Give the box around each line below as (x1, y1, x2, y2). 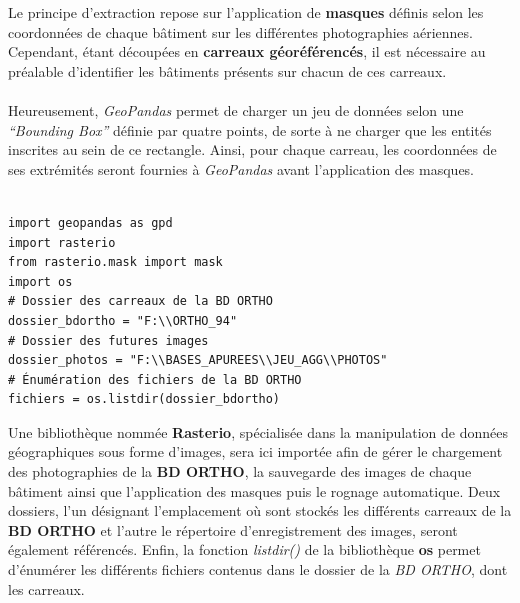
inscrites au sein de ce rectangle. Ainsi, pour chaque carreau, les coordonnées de (8, 139, 497, 160)
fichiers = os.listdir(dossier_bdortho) (8, 392, 281, 407)
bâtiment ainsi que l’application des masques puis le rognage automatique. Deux (8, 480, 501, 501)
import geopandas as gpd (8, 215, 173, 230)
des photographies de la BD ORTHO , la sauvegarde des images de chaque (8, 461, 472, 482)
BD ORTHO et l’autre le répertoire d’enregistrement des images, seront (8, 519, 458, 540)
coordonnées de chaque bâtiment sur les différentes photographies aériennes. (8, 21, 473, 42)
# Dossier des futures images (8, 333, 209, 348)
